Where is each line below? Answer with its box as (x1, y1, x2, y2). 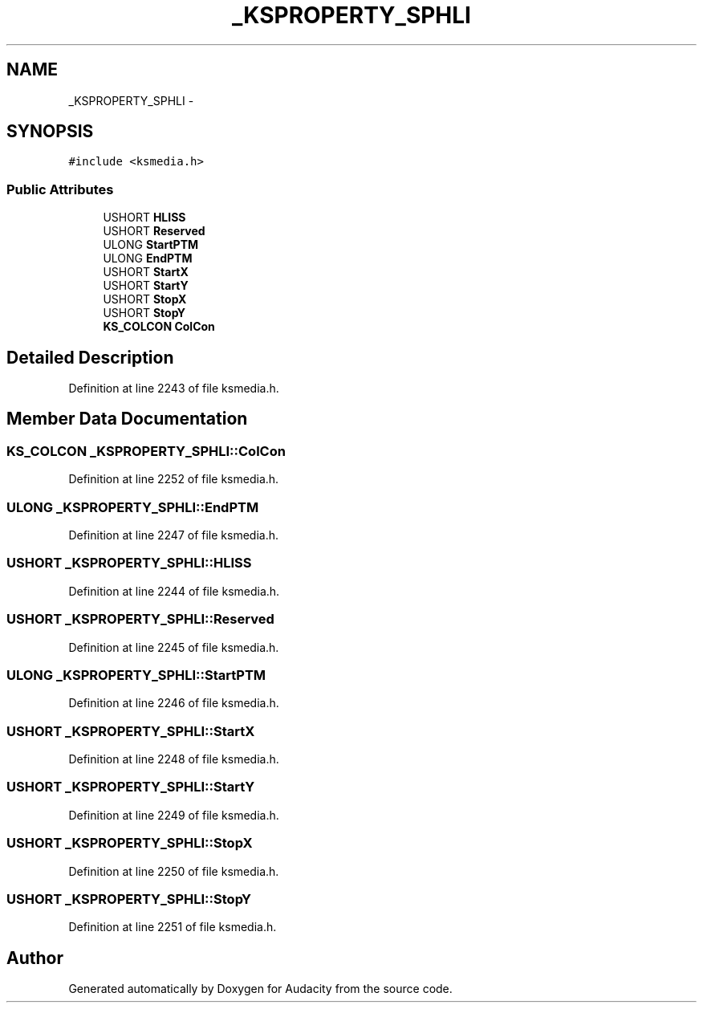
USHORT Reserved (103, 224, 205, 238)
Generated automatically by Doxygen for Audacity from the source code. (68, 982, 453, 996)
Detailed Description (6, 347, 174, 368)
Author (6, 947, 63, 968)
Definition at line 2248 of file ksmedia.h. (68, 752, 279, 766)
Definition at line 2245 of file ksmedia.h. (68, 640, 279, 654)
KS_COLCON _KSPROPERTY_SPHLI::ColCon (6, 442, 286, 459)
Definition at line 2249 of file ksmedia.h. (68, 808, 279, 822)
